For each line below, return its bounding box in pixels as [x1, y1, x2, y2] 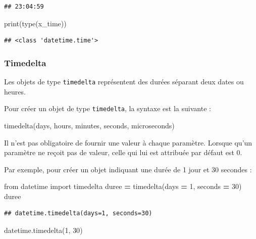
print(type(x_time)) [4, 18, 67, 28]
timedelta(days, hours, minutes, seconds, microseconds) [4, 120, 175, 130]
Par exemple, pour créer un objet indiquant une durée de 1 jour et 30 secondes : [4, 164, 252, 174]
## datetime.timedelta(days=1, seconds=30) [4, 210, 152, 217]
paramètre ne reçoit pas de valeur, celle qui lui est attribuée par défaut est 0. [4, 147, 242, 158]
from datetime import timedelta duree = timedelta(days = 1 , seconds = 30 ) [4, 181, 242, 192]
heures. [4, 86, 26, 97]
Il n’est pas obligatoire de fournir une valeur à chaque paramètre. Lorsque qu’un [4, 137, 252, 148]
